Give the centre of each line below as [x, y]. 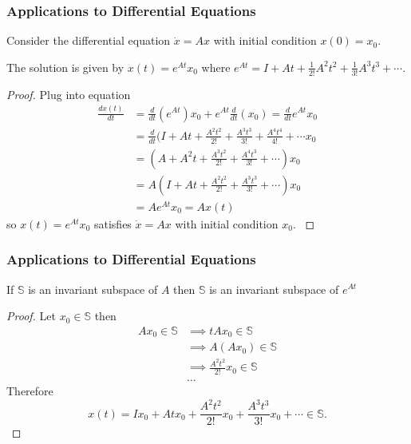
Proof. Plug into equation [69, 94]
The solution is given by [65, 67]
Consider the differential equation [89, 40]
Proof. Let [31, 316]
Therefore [30, 391]
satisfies [113, 223]
